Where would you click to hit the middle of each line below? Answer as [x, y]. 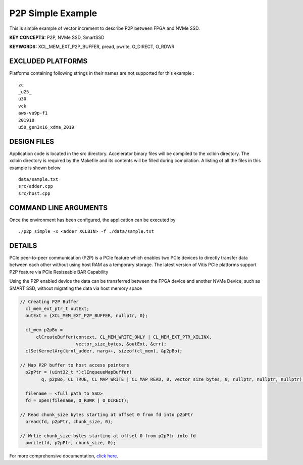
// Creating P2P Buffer [49, 301]
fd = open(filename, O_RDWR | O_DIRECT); [78, 401]
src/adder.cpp [36, 186]
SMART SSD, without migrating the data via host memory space [76, 288]
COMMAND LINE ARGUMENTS [59, 208]
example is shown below [35, 168]
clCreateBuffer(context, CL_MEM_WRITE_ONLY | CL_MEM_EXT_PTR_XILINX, [124, 337]
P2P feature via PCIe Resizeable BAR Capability [59, 272]
